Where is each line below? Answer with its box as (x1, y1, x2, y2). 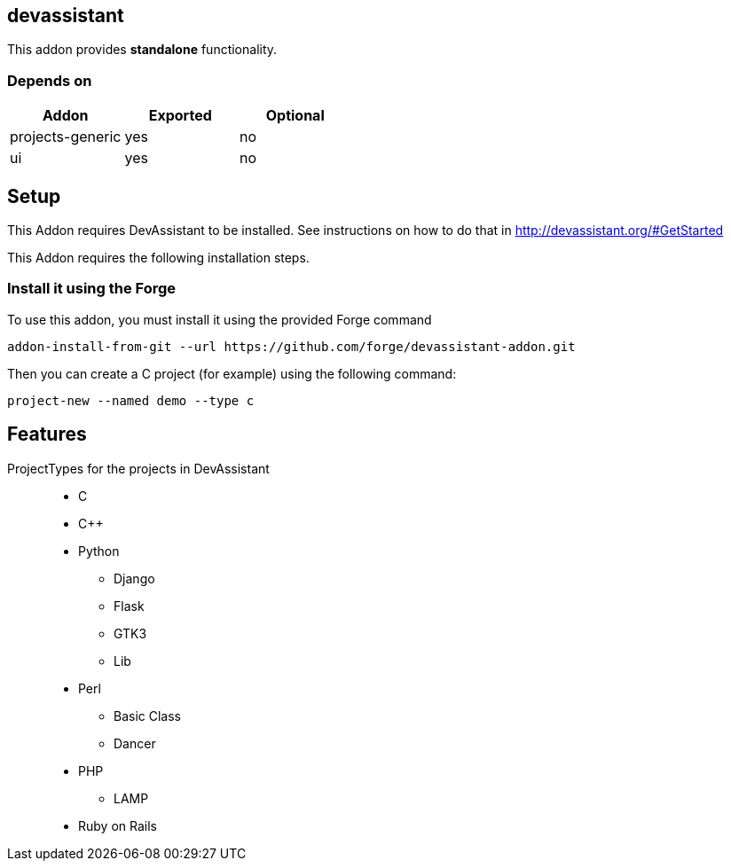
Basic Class (114, 708, 181, 723)
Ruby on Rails (78, 817, 157, 833)
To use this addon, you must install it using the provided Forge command (7, 311, 432, 327)
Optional (265, 106, 325, 125)
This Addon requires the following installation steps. (7, 250, 310, 266)
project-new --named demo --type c (7, 393, 255, 408)
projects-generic (10, 128, 122, 146)
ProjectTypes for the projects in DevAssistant (7, 460, 270, 476)
